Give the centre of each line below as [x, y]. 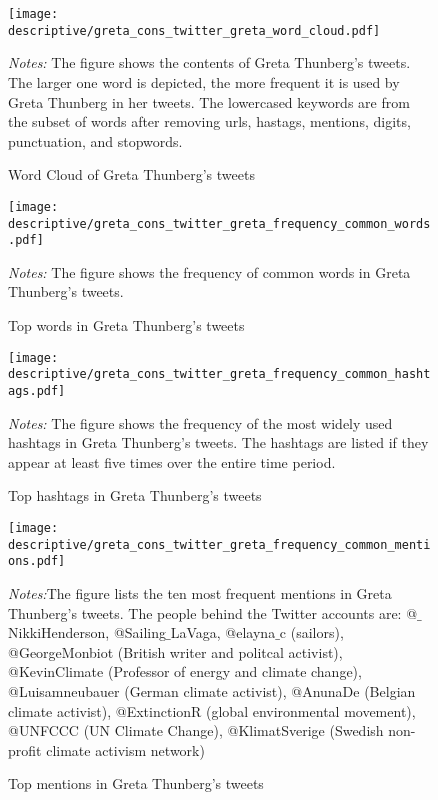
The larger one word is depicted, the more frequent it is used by [204, 81]
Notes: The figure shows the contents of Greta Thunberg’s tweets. [209, 62]
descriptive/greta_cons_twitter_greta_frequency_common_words [219, 223]
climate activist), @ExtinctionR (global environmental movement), [212, 710]
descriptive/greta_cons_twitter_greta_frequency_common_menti [219, 544]
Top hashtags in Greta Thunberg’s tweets [135, 495]
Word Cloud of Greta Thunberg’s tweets [131, 174]
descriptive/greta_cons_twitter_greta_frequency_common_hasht [219, 374]
